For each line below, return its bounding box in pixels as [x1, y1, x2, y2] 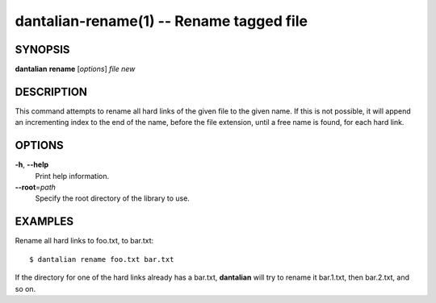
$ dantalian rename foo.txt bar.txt [29, 255, 174, 264]
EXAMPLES [15, 214, 74, 229]
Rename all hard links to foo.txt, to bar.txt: [15, 236, 154, 246]
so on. [15, 284, 36, 293]
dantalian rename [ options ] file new [15, 64, 136, 74]
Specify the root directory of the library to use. [35, 193, 190, 203]
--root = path [15, 182, 57, 193]
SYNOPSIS [15, 43, 70, 56]
